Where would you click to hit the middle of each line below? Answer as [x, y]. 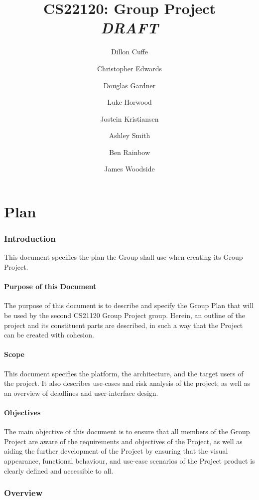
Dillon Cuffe [129, 52]
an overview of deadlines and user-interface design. [81, 393]
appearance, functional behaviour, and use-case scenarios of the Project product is [129, 460]
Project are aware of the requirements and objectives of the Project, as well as [123, 441]
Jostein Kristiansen [129, 118]
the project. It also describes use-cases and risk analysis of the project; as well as [127, 383]
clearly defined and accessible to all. [59, 470]
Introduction [30, 239]
